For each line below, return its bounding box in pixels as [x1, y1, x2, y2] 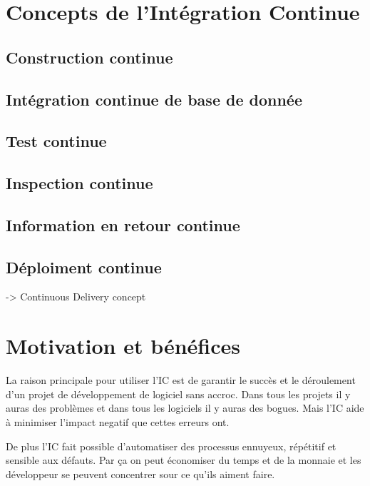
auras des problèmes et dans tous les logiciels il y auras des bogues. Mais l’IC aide [6, 400, 364, 415]
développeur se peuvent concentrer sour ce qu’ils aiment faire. [6, 466, 275, 481]
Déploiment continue [6, 255, 162, 278]
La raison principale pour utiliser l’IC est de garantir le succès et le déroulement [6, 373, 356, 388]
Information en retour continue [6, 213, 240, 236]
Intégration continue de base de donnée [6, 88, 302, 110]
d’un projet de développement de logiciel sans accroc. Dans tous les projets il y [6, 386, 351, 401]
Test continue [6, 130, 107, 152]
